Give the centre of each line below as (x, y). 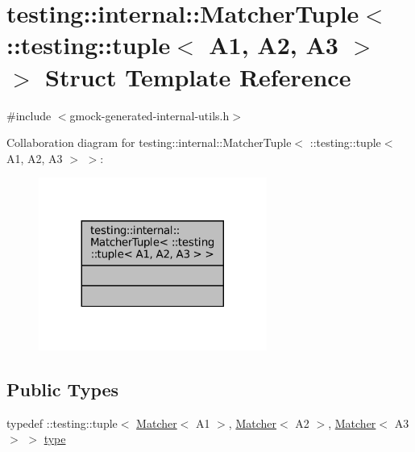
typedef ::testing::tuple (62, 423)
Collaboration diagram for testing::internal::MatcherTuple (149, 142)
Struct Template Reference (198, 76)
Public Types (63, 389)
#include (29, 115)
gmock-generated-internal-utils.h (149, 115)
